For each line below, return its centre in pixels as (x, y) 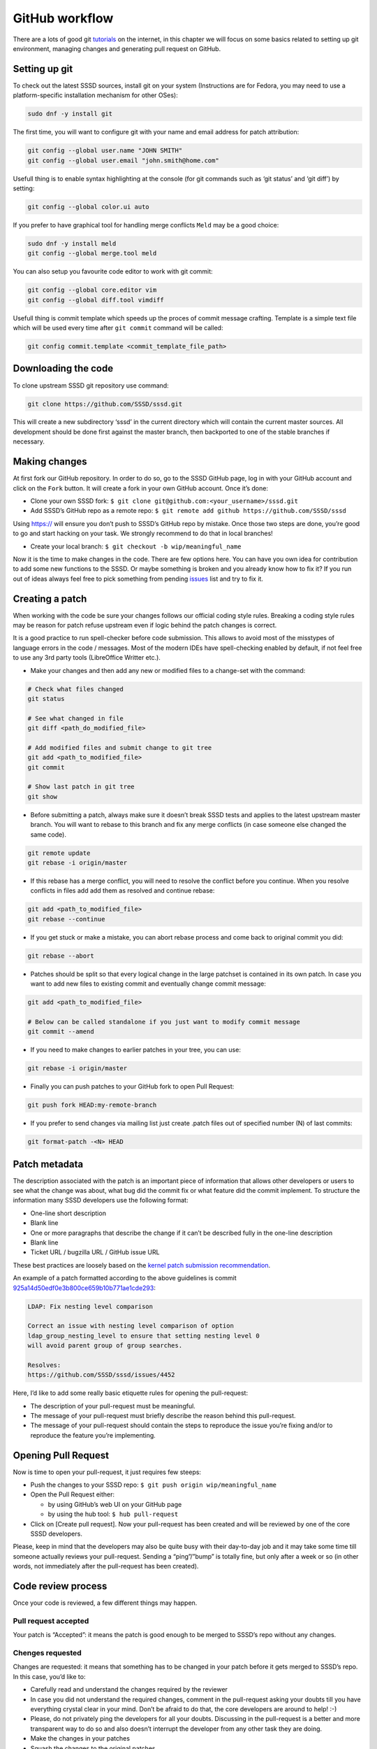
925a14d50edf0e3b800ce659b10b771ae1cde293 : (84, 1288)
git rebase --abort (61, 956)
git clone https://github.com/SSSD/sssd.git (105, 404)
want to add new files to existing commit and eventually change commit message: (148, 984)
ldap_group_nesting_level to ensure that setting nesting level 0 (143, 1336)
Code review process (60, 1586)
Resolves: (44, 1365)
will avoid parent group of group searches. (105, 1346)
